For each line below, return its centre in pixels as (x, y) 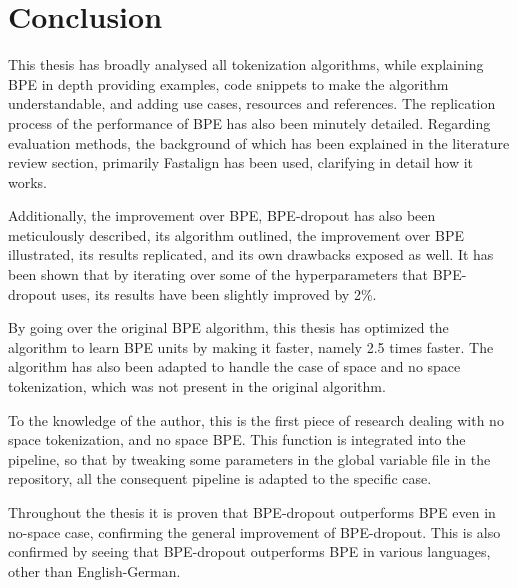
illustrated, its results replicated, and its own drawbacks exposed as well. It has (251, 254)
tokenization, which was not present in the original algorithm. (197, 386)
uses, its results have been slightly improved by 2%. (219, 293)
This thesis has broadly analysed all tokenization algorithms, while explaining (246, 64)
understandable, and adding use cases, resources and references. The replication (252, 103)
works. (28, 181)
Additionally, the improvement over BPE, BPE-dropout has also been (222, 215)
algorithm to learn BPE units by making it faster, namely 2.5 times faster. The (251, 346)
